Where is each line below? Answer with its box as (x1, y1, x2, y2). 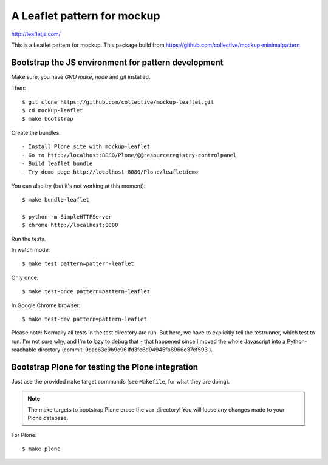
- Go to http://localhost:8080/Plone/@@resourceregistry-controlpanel (22, 152, 237, 158)
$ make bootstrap (22, 115, 73, 123)
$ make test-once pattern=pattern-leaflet (22, 288, 151, 295)
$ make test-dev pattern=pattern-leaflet (22, 316, 147, 323)
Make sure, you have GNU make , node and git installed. (11, 73, 151, 80)
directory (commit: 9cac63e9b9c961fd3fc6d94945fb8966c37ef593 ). (37, 346, 213, 353)
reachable (11, 346, 36, 353)
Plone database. (27, 415, 69, 422)
